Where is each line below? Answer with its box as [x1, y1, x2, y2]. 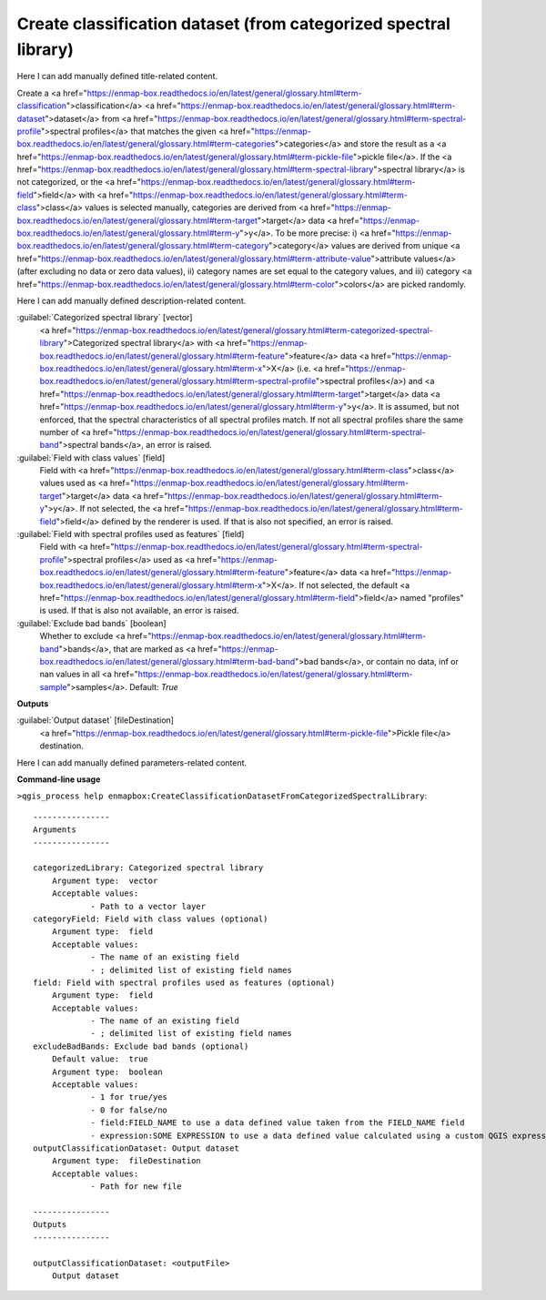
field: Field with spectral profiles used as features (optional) [33, 977, 336, 988]
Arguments [33, 825, 76, 835]
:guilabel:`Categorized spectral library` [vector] [16, 312, 193, 323]
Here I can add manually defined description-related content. [16, 295, 247, 306]
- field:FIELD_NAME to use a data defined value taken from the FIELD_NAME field [90, 1118, 465, 1128]
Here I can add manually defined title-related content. [16, 71, 218, 82]
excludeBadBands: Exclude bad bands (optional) [33, 1041, 249, 1051]
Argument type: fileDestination [51, 1156, 202, 1166]
